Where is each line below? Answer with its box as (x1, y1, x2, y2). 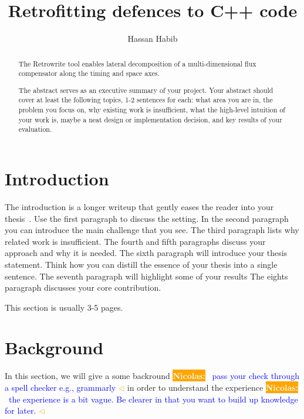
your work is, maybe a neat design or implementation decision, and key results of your (18, 114, 282, 124)
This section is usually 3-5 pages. (5, 301, 123, 313)
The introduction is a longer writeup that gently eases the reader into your (5, 200, 274, 212)
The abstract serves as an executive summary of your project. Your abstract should (18, 85, 273, 95)
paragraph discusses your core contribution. (5, 281, 161, 294)
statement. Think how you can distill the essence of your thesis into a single (5, 258, 278, 270)
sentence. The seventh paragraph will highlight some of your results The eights (5, 270, 288, 282)
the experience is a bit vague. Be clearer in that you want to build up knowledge (9, 393, 298, 405)
